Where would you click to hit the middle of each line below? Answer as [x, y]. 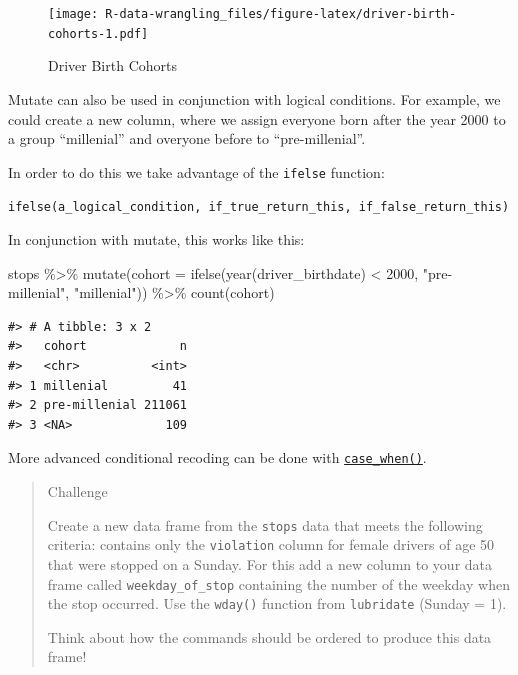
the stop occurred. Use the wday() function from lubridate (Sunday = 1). [277, 603]
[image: [73, 14]
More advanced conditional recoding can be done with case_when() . [217, 457]
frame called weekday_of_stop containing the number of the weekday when [278, 583]
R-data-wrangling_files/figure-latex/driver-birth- [281, 14]
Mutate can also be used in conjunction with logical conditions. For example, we [254, 98]
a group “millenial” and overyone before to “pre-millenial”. [187, 138]
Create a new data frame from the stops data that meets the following [265, 524]
